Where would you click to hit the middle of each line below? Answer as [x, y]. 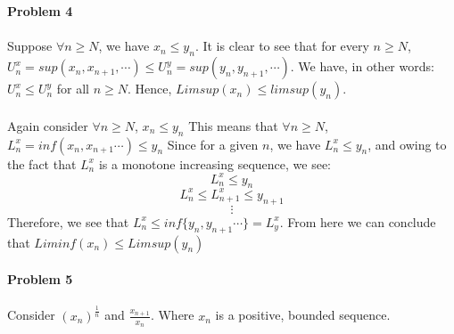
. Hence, [149, 89]
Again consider [48, 125]
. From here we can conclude [358, 221]
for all [73, 89]
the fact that [42, 163]
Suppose [30, 46]
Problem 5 [40, 279]
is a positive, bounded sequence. [303, 315]
